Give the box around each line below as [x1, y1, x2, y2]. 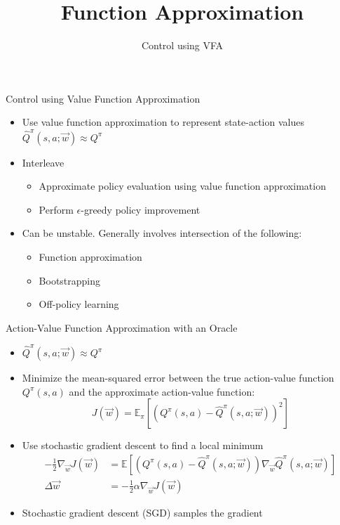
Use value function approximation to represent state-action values [22, 115, 304, 129]
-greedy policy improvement [81, 202, 200, 216]
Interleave [22, 155, 64, 169]
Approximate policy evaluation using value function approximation [39, 179, 326, 193]
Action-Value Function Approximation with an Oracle [6, 320, 238, 335]
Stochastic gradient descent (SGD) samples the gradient [22, 505, 263, 519]
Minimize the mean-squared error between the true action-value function [22, 370, 334, 385]
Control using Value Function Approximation [6, 91, 200, 105]
